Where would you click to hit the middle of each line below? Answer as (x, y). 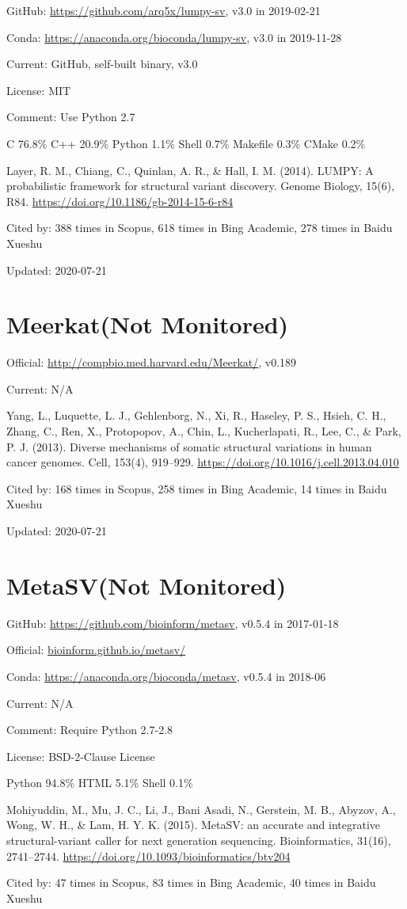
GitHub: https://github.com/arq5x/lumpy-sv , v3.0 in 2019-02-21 (164, 10)
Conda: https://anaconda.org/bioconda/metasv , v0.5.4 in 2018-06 (166, 676)
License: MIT (39, 90)
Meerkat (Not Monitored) (148, 324)
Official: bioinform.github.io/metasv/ (96, 650)
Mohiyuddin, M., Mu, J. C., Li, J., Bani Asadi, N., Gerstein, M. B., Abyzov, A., (201, 809)
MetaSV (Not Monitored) (146, 585)
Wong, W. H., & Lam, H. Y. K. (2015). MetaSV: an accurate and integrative (194, 825)
